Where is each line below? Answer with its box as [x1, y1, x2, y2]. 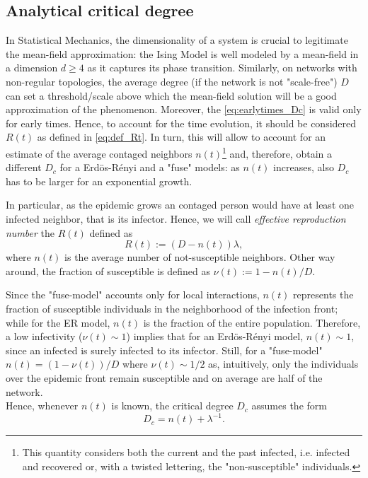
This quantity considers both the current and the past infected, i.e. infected [22, 445, 350, 460]
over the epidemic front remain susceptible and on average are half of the [6, 370, 323, 385]
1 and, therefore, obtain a [222, 144, 332, 161]
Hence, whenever [6, 398, 79, 413]
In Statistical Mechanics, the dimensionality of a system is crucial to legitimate [6, 33, 348, 47]
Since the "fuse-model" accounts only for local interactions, [6, 287, 260, 302]
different [6, 160, 42, 175]
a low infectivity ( [6, 329, 83, 344]
